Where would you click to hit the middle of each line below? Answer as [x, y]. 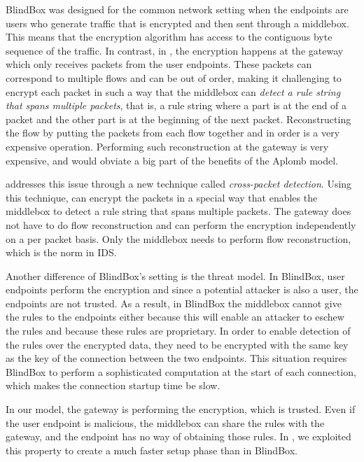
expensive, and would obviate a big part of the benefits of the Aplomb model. [172, 160]
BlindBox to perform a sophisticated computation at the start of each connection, [181, 371]
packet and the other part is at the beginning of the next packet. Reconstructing [178, 119]
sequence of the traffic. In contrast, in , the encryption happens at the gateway [175, 50]
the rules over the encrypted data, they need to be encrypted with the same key [177, 344]
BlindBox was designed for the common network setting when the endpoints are [177, 9]
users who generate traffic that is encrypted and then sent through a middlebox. [177, 23]
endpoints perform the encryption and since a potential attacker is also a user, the [182, 289]
